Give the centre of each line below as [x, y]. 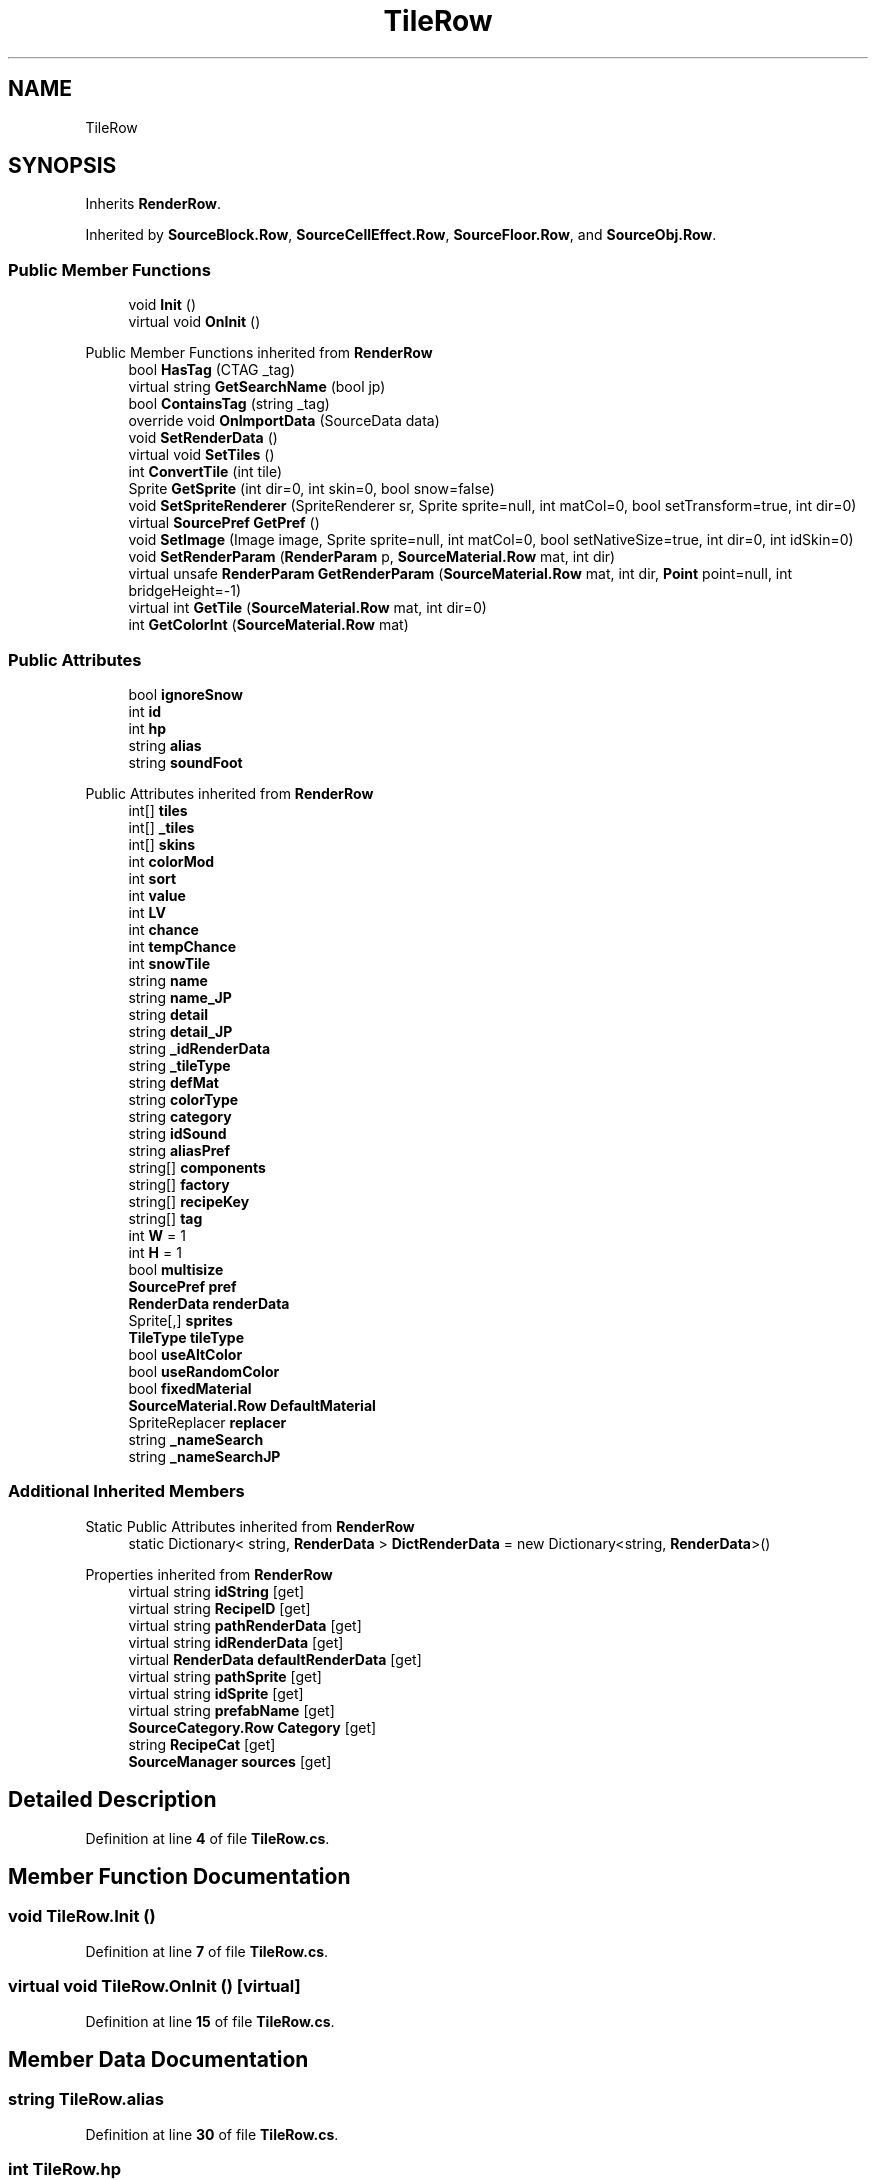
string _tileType [179, 1065]
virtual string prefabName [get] [231, 1710]
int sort [152, 878]
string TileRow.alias [86, 2099]
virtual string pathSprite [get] [225, 1676]
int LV [147, 912]
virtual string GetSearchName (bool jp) [257, 387]
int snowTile [169, 963]
